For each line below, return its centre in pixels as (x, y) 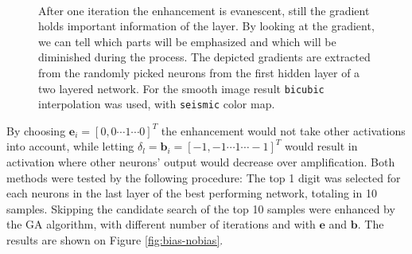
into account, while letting (70, 146)
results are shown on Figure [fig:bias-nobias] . (115, 240)
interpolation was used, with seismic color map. (157, 104)
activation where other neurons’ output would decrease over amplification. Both (201, 162)
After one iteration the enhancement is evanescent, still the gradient (204, 10)
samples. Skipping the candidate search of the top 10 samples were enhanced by (201, 208)
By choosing (36, 130)
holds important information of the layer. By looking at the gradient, (206, 26)
